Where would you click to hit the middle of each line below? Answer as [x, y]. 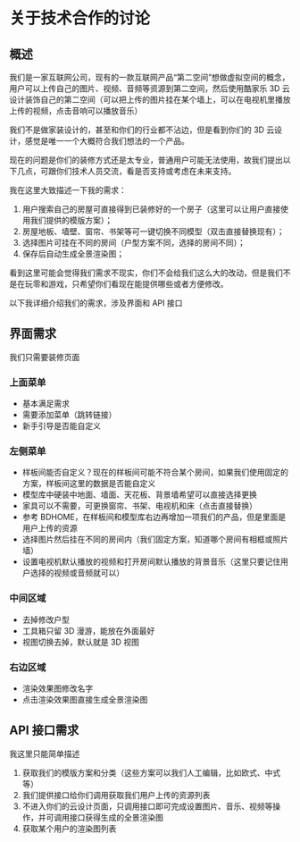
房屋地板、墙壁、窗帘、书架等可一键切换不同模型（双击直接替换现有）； [153, 232]
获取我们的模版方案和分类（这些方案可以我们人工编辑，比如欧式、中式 [151, 772]
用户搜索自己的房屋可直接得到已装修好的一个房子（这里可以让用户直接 [151, 209]
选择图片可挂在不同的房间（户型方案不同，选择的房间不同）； [133, 243]
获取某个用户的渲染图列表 [69, 829]
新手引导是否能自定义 [61, 426]
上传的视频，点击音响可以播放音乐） [76, 111]
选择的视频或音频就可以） [77, 573]
